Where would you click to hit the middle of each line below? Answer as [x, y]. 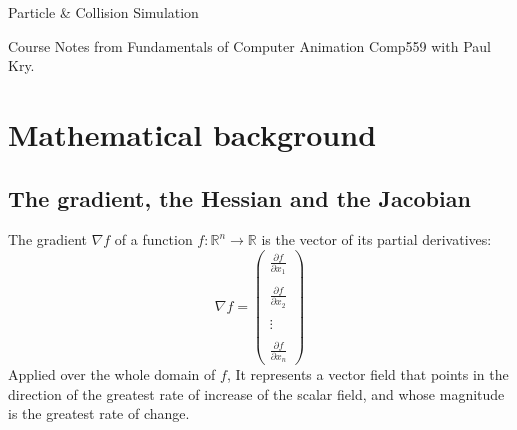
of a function [153, 239]
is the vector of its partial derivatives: [376, 239]
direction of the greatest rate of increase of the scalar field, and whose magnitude [256, 393]
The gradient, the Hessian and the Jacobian [239, 197]
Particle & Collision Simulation [103, 12]
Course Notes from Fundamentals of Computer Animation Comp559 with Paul [249, 45]
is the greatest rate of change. [99, 413]
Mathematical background [192, 133]
